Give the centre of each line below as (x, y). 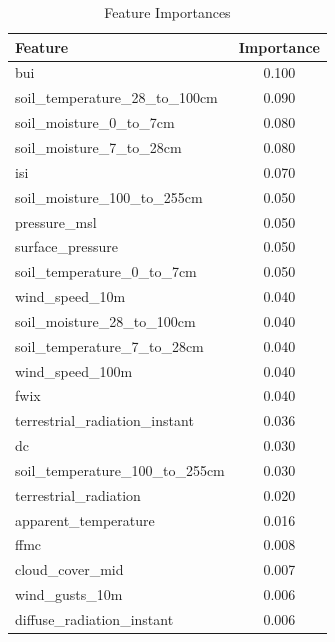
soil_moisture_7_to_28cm (98, 146)
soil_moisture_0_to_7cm (95, 122)
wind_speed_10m (70, 296)
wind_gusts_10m (69, 594)
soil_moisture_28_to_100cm (105, 320)
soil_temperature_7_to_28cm (109, 345)
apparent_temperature (85, 519)
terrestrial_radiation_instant (104, 420)
